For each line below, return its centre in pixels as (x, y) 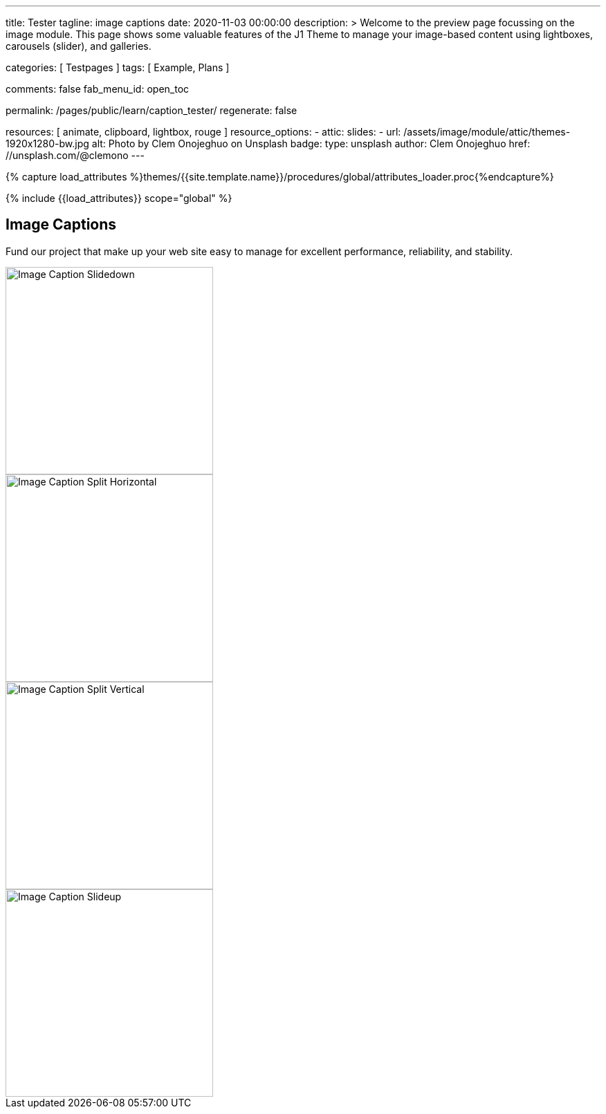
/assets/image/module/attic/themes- (487, 132)
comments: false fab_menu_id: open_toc (98, 89)
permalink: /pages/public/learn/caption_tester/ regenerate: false (151, 110)
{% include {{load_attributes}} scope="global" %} (119, 198)
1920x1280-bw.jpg (47, 143)
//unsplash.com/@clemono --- (75, 155)
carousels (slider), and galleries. (79, 46)
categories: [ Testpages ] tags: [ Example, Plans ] (118, 67)
